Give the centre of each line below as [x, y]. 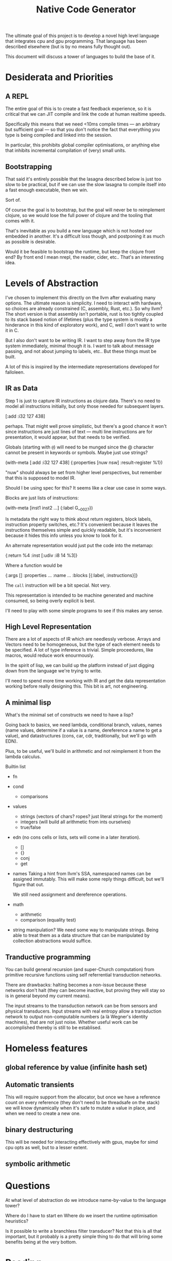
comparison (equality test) [48, 920]
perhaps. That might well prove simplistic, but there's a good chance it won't [86, 426]
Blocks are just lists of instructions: [42, 498]
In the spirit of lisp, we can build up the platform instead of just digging [80, 665]
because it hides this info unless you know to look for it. [64, 535]
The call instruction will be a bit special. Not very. [58, 585]
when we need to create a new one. [43, 1113]
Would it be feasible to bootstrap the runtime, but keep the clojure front [80, 251]
